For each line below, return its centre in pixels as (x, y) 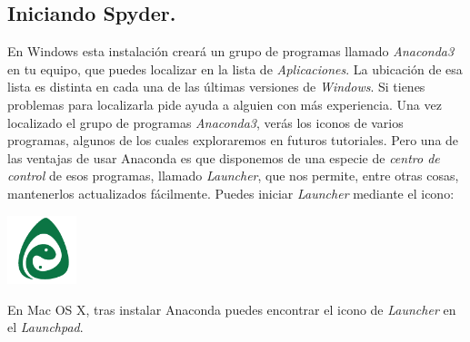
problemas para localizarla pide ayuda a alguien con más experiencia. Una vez (225, 104)
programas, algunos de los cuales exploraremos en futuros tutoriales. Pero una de (233, 140)
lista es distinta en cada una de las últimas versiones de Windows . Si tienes (216, 87)
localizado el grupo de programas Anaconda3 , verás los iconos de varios (205, 122)
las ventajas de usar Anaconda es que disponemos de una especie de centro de (224, 157)
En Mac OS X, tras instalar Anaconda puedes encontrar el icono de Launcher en (232, 309)
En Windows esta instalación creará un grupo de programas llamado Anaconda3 (231, 51)
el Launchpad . (45, 327)
